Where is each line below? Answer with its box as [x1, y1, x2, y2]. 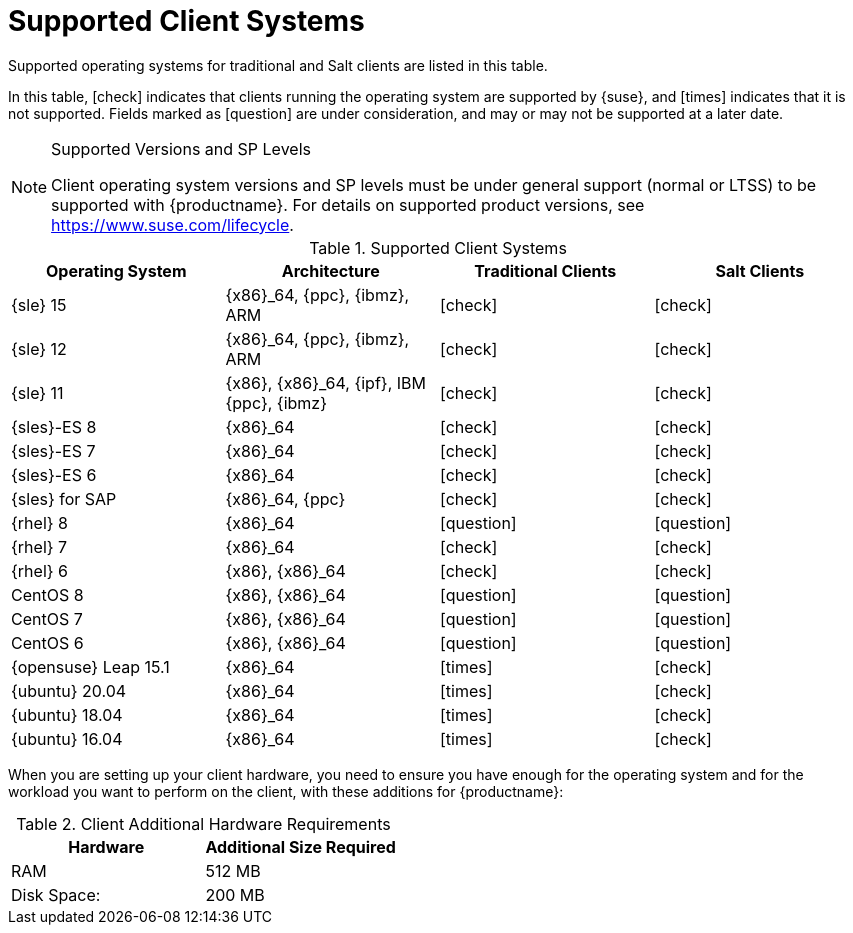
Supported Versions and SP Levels [51, 138, 311, 159]
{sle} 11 [11, 382, 64, 403]
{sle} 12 [11, 338, 67, 359]
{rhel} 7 [11, 536, 68, 557]
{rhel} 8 [11, 512, 68, 533]
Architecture [281, 260, 380, 281]
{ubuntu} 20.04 [11, 680, 127, 701]
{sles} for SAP [11, 488, 117, 509]
